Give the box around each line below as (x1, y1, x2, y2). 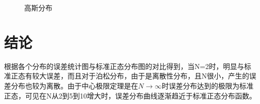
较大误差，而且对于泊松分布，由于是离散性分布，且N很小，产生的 (32, 70, 249, 81)
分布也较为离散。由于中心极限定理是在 (11, 80, 138, 90)
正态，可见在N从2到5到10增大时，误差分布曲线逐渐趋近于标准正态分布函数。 (4, 90, 256, 100)
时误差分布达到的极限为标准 (161, 80, 253, 90)
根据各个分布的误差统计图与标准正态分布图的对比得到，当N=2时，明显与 (4, 60, 244, 71)
